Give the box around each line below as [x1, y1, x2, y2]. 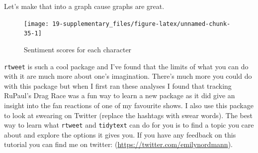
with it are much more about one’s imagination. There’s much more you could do [4, 71, 252, 81]
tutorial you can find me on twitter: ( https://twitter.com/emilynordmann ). [4, 139, 233, 150]
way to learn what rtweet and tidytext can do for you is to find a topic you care [4, 120, 254, 130]
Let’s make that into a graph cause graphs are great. [4, 1, 165, 11]
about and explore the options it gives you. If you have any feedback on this [4, 129, 236, 140]
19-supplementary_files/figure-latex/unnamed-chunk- [52, 20, 231, 27]
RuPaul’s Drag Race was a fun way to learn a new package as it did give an [4, 90, 235, 101]
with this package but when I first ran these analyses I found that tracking [4, 80, 232, 91]
